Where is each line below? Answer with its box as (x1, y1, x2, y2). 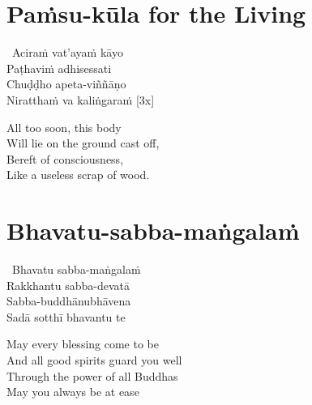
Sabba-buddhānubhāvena (6, 292, 131, 309)
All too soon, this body (6, 118, 122, 135)
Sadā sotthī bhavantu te (6, 308, 126, 325)
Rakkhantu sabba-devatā (6, 276, 130, 293)
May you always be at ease (6, 383, 139, 400)
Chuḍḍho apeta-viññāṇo (6, 75, 126, 92)
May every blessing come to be (6, 335, 159, 352)
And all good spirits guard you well (6, 351, 182, 368)
